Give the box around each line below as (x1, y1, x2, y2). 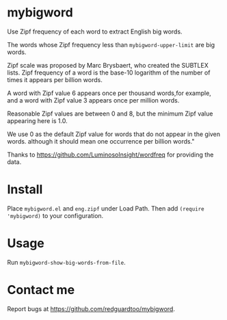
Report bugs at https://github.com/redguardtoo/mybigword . (7, 304, 176, 312)
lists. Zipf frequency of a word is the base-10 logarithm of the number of (7, 68, 211, 77)
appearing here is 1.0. (7, 116, 68, 124)
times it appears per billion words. (7, 75, 103, 83)
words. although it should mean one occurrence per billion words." (7, 137, 195, 145)
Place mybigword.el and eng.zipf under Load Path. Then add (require (7, 204, 204, 213)
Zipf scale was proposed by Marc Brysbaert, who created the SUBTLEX (7, 61, 209, 69)
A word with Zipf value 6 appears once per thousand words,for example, (7, 89, 212, 97)
